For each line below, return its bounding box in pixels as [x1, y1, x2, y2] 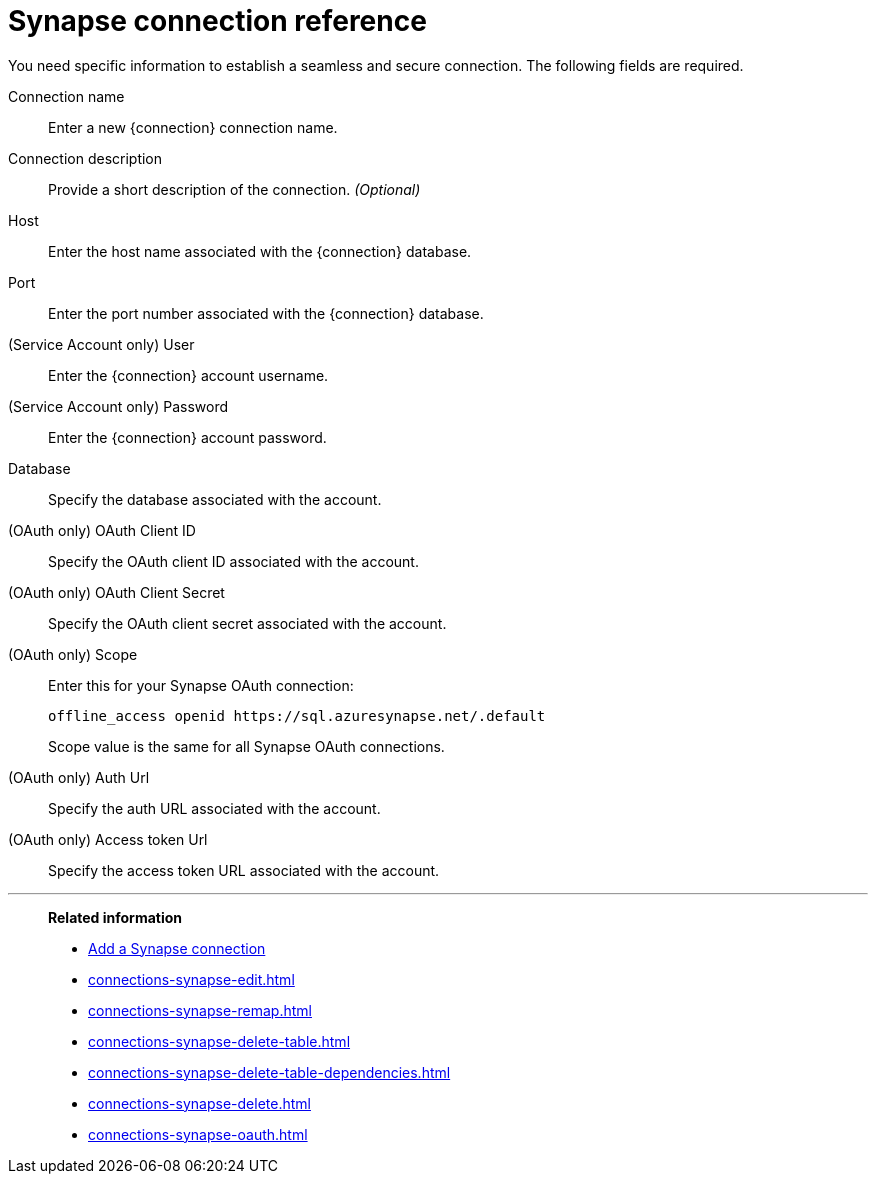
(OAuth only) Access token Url [8, 830, 208, 848]
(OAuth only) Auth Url [8, 768, 150, 786]
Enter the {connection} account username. [48, 366, 329, 384]
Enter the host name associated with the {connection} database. [48, 242, 472, 260]
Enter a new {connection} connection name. [48, 118, 338, 136]
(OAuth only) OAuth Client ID [8, 521, 196, 539]
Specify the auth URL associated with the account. [48, 799, 381, 817]
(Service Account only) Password [8, 397, 229, 415]
